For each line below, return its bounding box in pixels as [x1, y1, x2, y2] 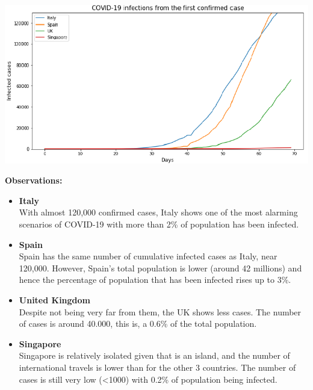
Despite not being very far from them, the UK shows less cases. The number [19, 305, 302, 318]
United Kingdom [19, 294, 91, 306]
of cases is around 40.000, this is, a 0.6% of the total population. [19, 317, 257, 330]
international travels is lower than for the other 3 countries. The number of [19, 361, 296, 374]
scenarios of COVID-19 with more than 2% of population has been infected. [19, 218, 299, 231]
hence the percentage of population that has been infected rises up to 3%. [19, 273, 291, 286]
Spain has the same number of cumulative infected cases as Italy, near [19, 250, 277, 262]
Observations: [5, 174, 63, 187]
